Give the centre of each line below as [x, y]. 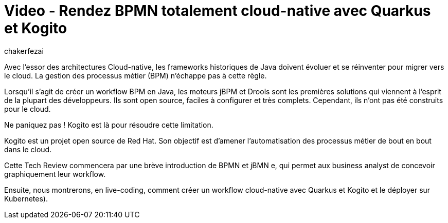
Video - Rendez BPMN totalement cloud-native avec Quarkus [218, 11]
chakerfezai [24, 51]
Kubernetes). [26, 198]
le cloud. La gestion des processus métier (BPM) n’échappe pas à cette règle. [136, 75]
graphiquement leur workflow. [55, 174]
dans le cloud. [28, 149]
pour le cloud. [28, 109]
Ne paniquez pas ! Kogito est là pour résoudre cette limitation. [109, 125]
